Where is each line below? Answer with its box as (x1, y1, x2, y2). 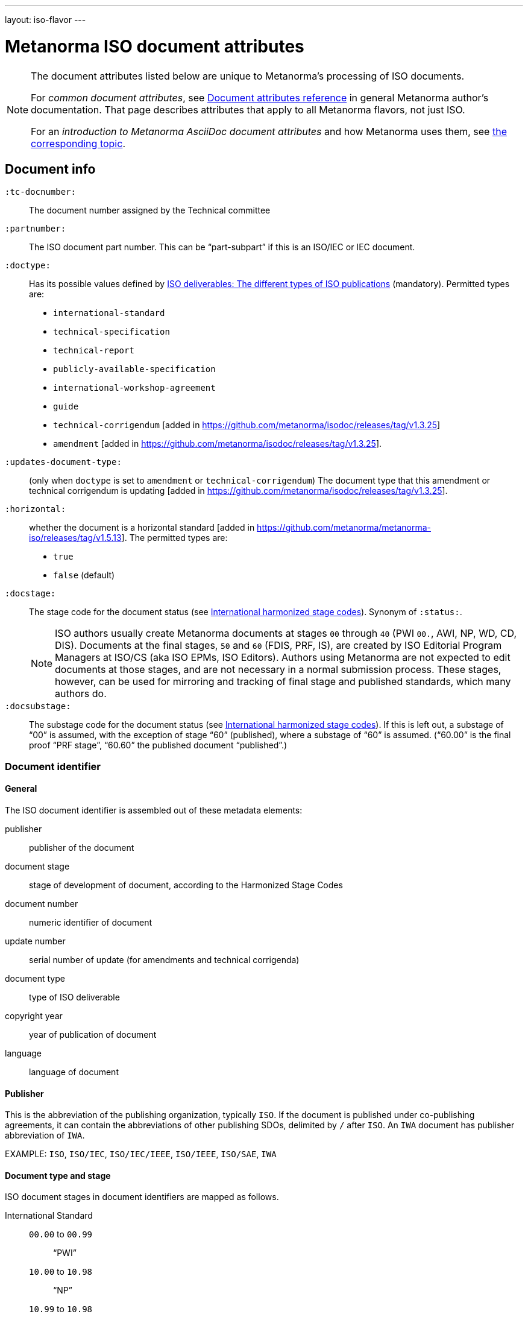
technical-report (53, 346, 134, 356)
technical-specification (53, 327, 170, 337)
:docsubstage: (5, 701, 71, 712)
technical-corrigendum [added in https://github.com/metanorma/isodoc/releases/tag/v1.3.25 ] (53, 420, 441, 431)
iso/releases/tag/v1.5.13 (29, 532, 122, 543)
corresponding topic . (31, 137, 125, 150)
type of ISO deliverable (29, 991, 120, 1002)
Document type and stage (5, 1170, 111, 1181)
